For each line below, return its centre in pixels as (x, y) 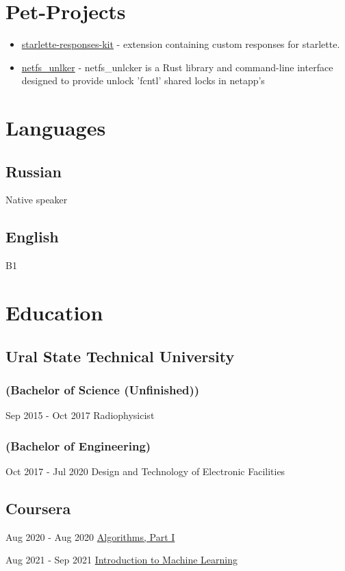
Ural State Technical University (120, 356)
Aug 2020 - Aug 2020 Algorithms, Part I (90, 536)
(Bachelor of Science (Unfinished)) (103, 389)
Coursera (38, 508)
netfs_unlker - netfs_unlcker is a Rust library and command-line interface (177, 67)
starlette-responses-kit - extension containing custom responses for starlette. (181, 44)
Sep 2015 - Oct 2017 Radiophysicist (80, 415)
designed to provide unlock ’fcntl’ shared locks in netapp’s (143, 80)
